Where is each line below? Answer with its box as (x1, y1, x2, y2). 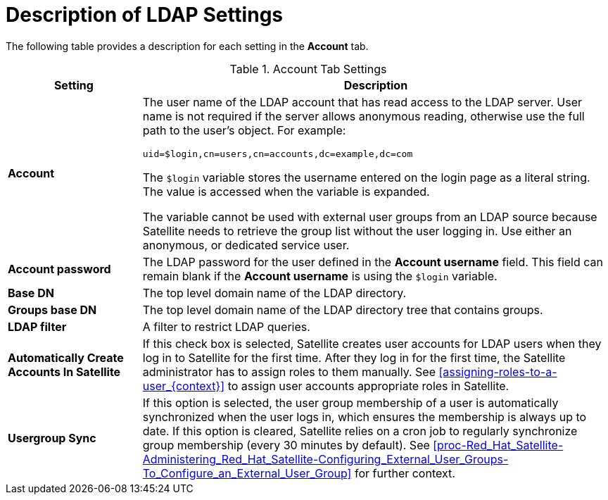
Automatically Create (8, 350, 124, 365)
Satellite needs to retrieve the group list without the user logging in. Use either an (142, 223, 572, 238)
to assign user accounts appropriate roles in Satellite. (227, 378, 509, 393)
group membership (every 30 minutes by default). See (142, 437, 430, 452)
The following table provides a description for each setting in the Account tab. (6, 39, 369, 52)
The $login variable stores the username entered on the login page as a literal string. (142, 170, 590, 185)
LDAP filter (8, 319, 67, 334)
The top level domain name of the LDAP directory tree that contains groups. (142, 302, 543, 317)
